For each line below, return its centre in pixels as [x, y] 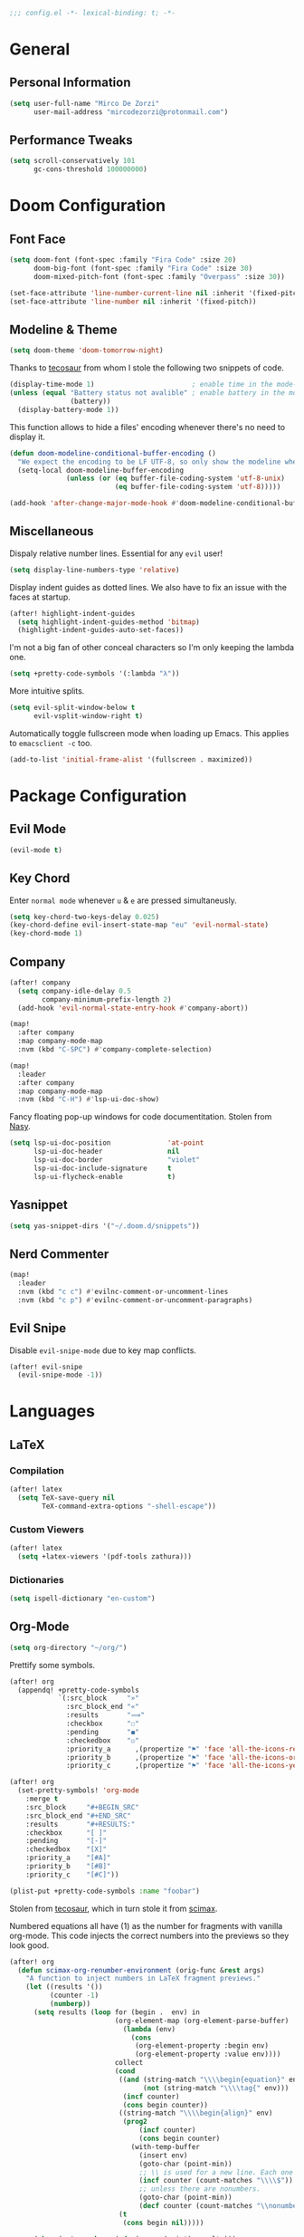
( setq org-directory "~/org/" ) [68, 1647]
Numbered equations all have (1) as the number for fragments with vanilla [146, 1925]
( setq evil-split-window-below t [72, 708]
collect [129, 2063]
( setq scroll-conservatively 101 [72, 161]
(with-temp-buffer [166, 2146]
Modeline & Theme [63, 329]
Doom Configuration [87, 206]
